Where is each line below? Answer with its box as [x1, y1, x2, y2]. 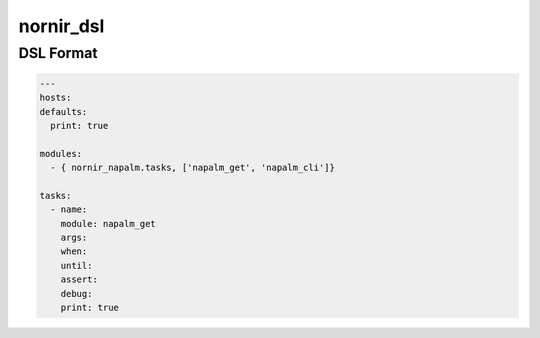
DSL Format [18, 44, 98, 62]
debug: [60, 288, 93, 299]
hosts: [39, 92, 72, 104]
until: [60, 260, 93, 271]
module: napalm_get [60, 218, 157, 229]
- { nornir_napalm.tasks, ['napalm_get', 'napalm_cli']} [50, 162, 335, 174]
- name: [50, 204, 88, 215]
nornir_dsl [18, 15, 105, 37]
